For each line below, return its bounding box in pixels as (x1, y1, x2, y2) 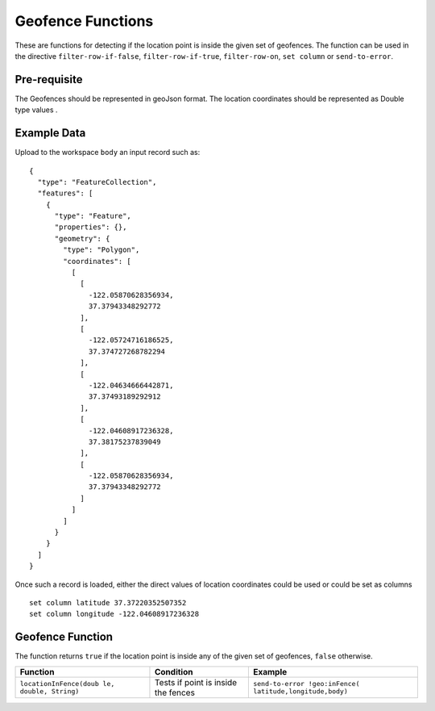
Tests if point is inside (154, 676, 238, 688)
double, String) (19, 687, 80, 696)
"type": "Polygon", (63, 245, 140, 254)
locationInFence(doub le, (19, 679, 115, 688)
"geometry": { (54, 234, 110, 243)
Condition (154, 666, 193, 677)
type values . (14, 105, 58, 115)
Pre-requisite (14, 73, 83, 86)
